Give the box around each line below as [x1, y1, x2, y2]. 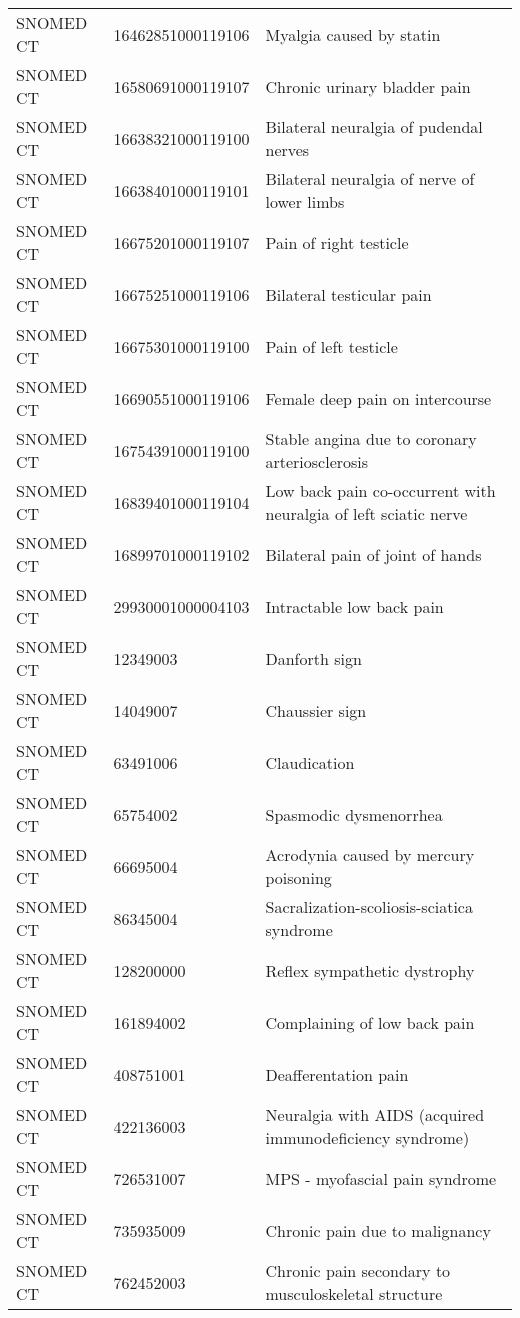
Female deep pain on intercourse [265, 386, 492, 410]
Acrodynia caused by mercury [265, 843, 475, 866]
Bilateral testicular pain [265, 282, 432, 306]
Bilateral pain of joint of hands [265, 542, 482, 566]
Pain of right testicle [265, 230, 409, 254]
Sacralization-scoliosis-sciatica [265, 895, 473, 918]
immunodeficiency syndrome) [265, 1126, 470, 1149]
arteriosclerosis [265, 450, 369, 473]
